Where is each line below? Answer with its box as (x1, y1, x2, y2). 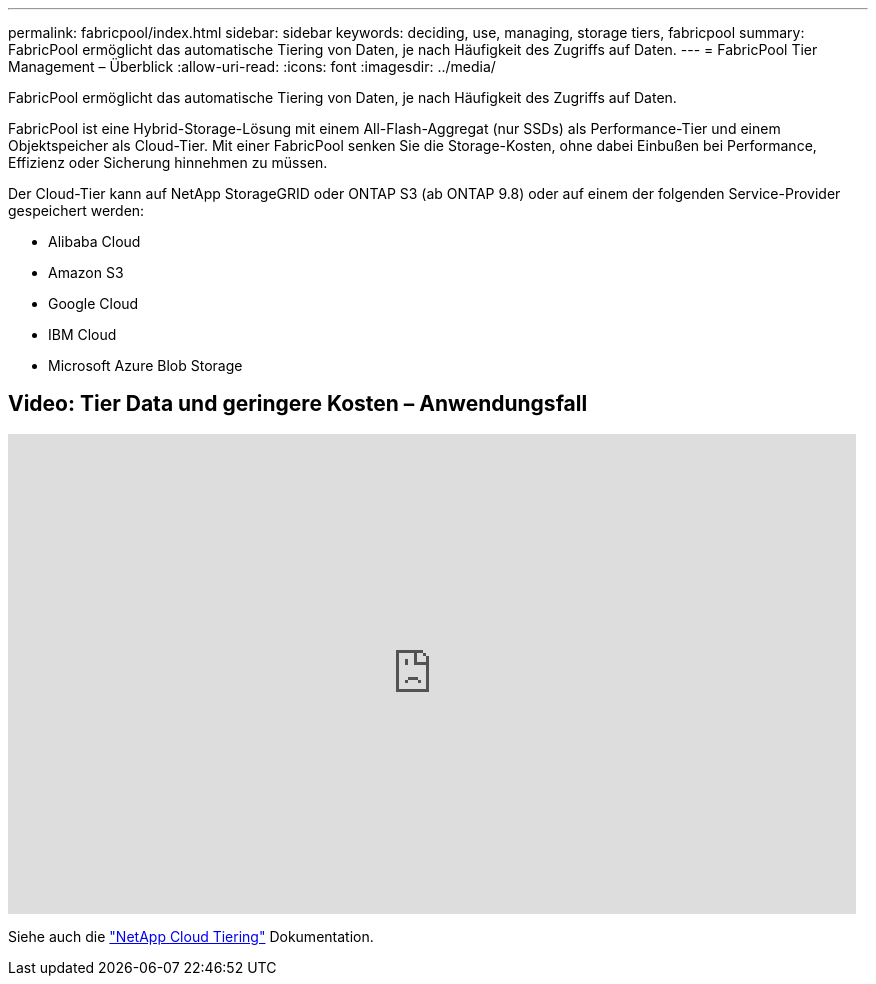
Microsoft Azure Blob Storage (48, 357, 243, 374)
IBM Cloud (48, 326, 117, 343)
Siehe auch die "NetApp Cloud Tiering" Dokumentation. (8, 927, 374, 945)
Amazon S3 (48, 264, 124, 281)
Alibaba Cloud (48, 233, 141, 250)
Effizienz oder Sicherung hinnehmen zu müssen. (8, 154, 328, 171)
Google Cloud (48, 295, 139, 312)
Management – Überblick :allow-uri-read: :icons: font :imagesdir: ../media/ (8, 58, 496, 75)
